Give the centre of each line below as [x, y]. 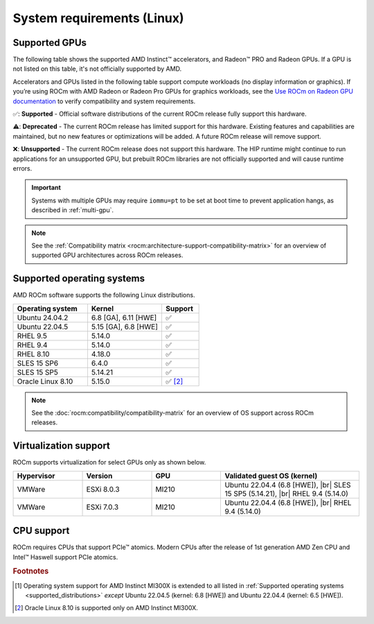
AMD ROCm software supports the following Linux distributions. [104, 295]
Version [99, 476]
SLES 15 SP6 [38, 363]
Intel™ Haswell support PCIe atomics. [65, 557]
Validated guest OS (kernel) [271, 476]
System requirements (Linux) [98, 18]
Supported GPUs [50, 43]
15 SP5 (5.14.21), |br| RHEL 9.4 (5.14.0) [287, 494]
